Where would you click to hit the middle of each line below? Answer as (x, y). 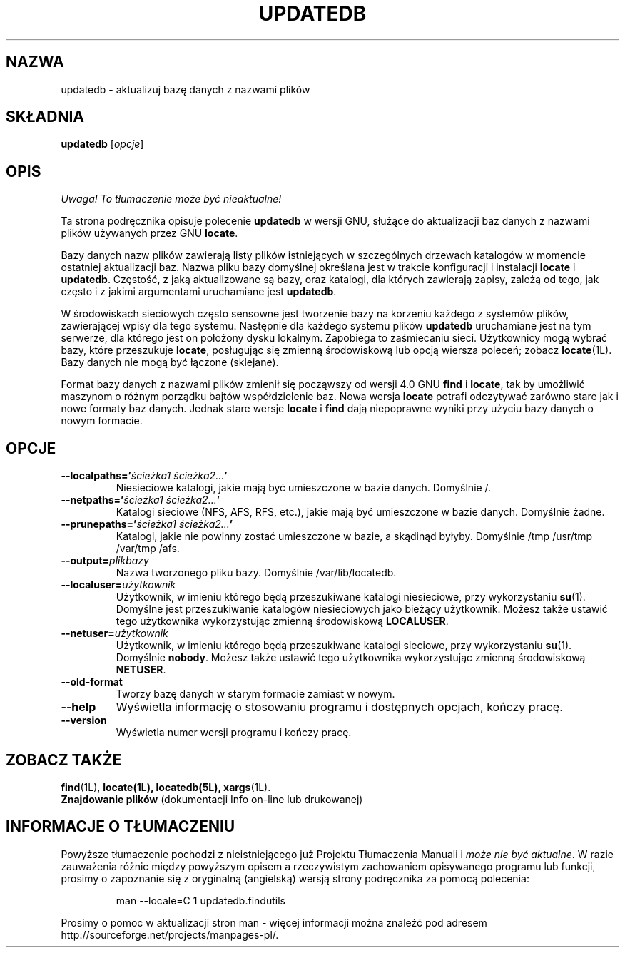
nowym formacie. (102, 421)
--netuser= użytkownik (115, 633)
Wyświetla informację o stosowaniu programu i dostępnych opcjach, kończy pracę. (339, 707)
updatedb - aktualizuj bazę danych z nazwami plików (186, 89)
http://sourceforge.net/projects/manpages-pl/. (170, 934)
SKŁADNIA (45, 117)
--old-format (92, 682)
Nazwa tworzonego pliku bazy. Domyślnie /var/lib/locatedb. (256, 573)
